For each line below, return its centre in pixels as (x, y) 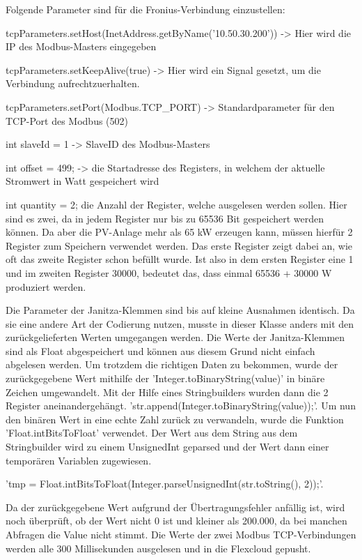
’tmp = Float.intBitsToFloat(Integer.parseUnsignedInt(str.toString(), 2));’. (165, 484)
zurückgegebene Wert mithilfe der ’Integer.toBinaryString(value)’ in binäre (165, 378)
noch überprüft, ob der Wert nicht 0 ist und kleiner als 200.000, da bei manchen (176, 521)
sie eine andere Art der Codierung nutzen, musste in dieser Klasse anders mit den (180, 323)
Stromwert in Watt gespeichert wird (82, 181)
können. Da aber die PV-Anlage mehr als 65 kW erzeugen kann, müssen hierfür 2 (179, 232)
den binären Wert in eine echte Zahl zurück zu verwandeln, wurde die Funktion (175, 419)
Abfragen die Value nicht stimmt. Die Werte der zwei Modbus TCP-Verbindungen (181, 534)
